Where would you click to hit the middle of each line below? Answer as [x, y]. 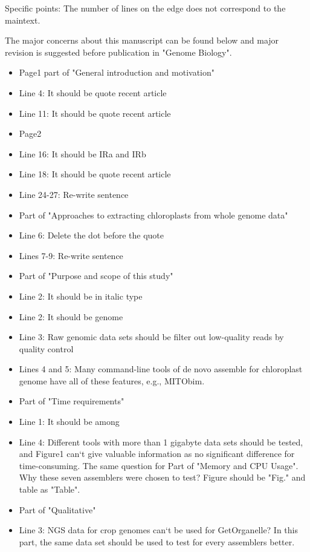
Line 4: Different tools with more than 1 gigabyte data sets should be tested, [161, 442]
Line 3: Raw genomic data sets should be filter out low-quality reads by [151, 337]
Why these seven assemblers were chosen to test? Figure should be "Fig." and [162, 477]
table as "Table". [50, 489]
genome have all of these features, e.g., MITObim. [112, 380]
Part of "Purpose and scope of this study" [96, 276]
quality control [46, 348]
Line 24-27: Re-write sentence [74, 194]
